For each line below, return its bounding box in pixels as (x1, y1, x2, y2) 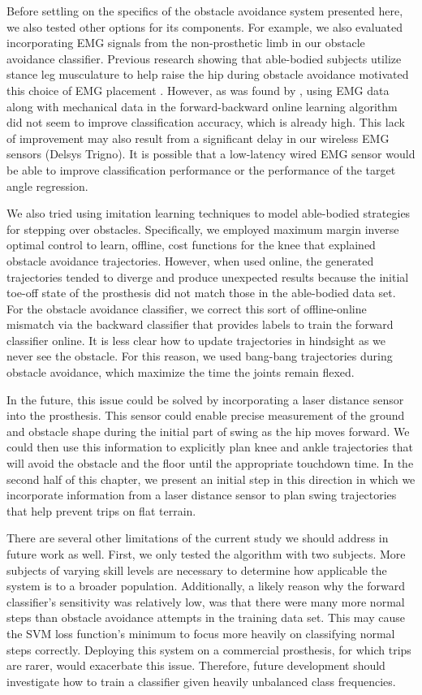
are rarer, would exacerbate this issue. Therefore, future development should (6, 657, 385, 674)
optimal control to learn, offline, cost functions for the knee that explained (6, 236, 376, 253)
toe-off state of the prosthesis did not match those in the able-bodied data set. (6, 284, 396, 301)
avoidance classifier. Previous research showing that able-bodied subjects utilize (6, 50, 402, 67)
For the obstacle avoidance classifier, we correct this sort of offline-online (6, 300, 367, 317)
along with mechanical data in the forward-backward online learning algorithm (6, 97, 398, 114)
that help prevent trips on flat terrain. (6, 502, 196, 519)
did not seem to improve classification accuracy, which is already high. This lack (6, 114, 405, 131)
